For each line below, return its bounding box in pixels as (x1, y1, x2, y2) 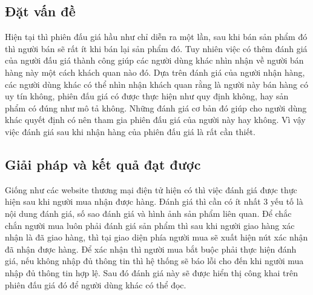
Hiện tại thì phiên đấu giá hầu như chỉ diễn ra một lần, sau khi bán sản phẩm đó (5, 30, 308, 43)
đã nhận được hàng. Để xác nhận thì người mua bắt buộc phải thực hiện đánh (5, 242, 297, 255)
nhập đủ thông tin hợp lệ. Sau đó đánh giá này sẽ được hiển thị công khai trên (5, 266, 298, 279)
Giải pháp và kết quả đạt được (5, 154, 201, 173)
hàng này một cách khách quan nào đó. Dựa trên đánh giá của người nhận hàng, (5, 65, 305, 78)
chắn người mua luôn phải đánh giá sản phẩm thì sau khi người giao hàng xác (5, 219, 295, 231)
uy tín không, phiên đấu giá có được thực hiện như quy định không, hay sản (5, 90, 289, 102)
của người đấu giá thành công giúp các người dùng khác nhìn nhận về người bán (5, 54, 304, 67)
